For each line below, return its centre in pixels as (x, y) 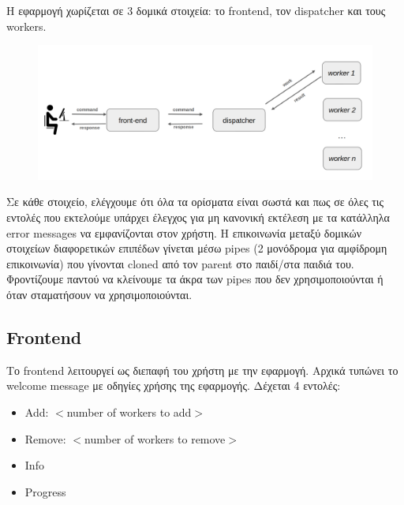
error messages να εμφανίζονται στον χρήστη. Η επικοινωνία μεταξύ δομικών (184, 232)
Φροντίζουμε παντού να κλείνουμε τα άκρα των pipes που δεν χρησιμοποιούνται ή (195, 279)
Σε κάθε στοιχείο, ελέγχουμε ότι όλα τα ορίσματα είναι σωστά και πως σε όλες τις (195, 202)
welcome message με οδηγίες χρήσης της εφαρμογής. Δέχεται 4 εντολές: (174, 385)
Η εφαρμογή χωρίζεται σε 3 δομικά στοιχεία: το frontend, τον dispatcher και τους (196, 10)
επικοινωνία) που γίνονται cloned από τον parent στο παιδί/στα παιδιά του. (180, 263)
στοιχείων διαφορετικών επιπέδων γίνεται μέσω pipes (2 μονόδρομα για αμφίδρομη (197, 248)
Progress (45, 491)
